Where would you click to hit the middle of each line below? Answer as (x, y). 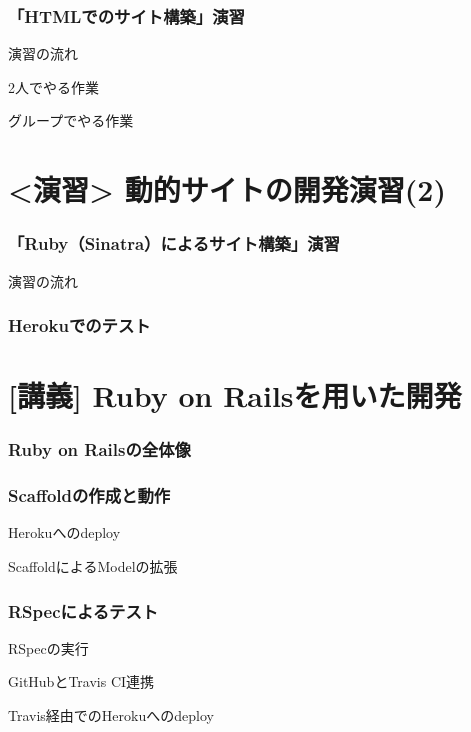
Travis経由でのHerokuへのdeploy (111, 715)
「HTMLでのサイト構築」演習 (126, 15)
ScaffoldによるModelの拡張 (93, 566)
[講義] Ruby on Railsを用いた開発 (235, 395)
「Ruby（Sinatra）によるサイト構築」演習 (174, 243)
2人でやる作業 (53, 86)
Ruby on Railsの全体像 (99, 449)
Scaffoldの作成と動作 (89, 495)
